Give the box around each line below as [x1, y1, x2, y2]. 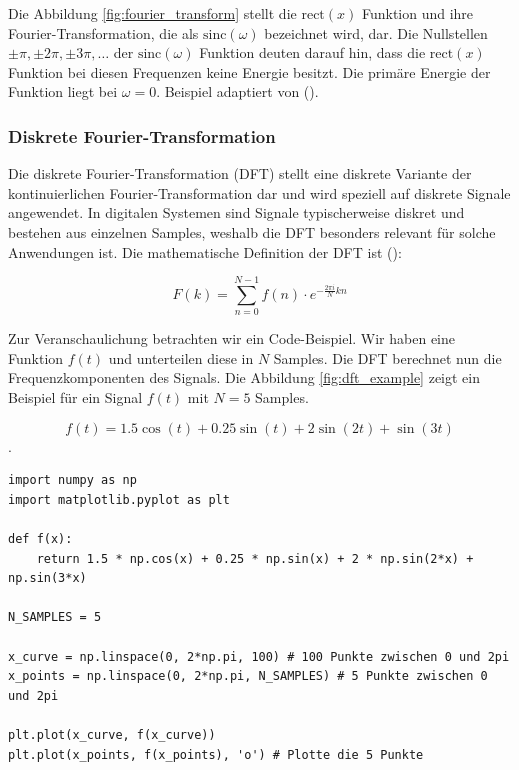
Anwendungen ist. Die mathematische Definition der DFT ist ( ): [8, 241, 402, 262]
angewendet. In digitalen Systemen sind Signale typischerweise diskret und [8, 202, 465, 223]
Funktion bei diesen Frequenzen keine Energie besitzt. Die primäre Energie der [8, 61, 491, 82]
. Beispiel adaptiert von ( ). [156, 81, 319, 102]
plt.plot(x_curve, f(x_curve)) [8, 727, 216, 742]
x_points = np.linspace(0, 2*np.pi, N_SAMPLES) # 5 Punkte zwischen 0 [8, 669, 488, 684]
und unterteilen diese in [108, 347, 254, 368]
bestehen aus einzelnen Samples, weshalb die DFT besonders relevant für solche [8, 221, 496, 242]
